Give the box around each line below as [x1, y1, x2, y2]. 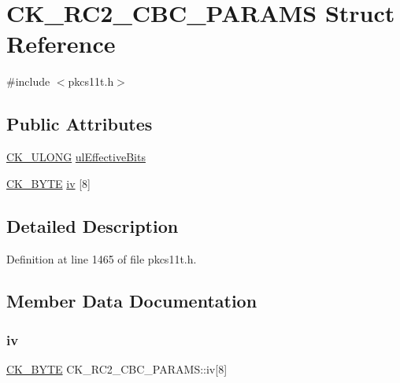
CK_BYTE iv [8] [6, 175, 91, 191]
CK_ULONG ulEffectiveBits [6, 149, 146, 165]
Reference [6, 28, 116, 60]
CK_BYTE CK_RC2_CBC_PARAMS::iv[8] [6, 361, 228, 377]
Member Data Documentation [6, 289, 257, 313]
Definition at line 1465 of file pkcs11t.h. [6, 250, 197, 267]
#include [6, 73, 50, 90]
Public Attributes [6, 112, 153, 136]
